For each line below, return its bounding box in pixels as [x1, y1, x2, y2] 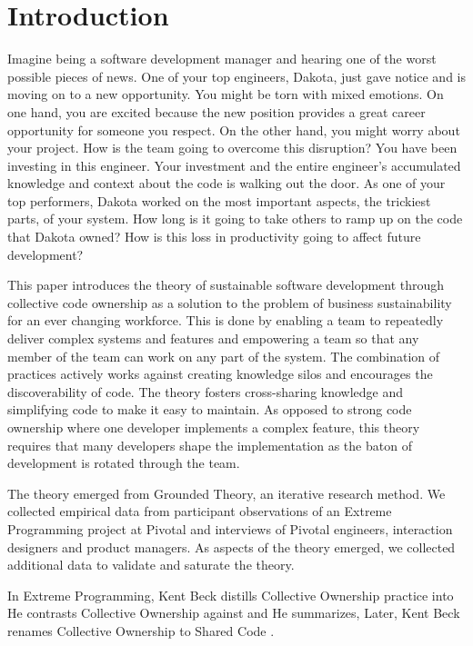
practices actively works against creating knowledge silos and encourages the [7, 364, 433, 383]
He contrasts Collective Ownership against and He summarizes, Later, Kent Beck [7, 603, 460, 622]
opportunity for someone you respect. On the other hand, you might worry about [7, 120, 460, 139]
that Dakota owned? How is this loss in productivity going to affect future [7, 227, 421, 246]
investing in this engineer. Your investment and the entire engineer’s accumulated [7, 155, 461, 174]
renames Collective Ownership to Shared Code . [7, 621, 275, 640]
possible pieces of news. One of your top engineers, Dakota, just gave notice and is [7, 66, 466, 85]
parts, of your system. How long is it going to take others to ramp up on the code [7, 209, 463, 228]
